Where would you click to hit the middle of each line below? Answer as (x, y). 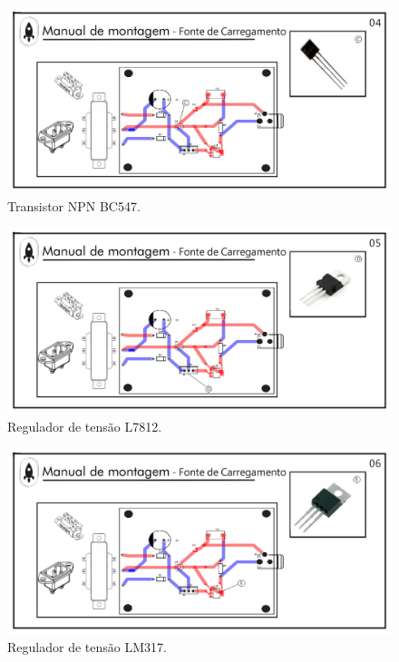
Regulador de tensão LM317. (87, 646)
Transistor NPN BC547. (74, 205)
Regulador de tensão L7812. (85, 426)
